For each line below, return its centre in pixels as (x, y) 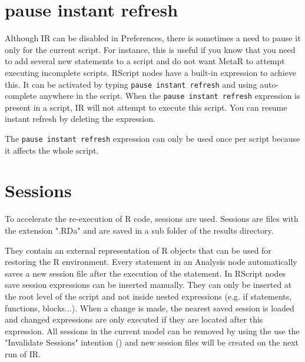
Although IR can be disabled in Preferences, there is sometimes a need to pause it (153, 38)
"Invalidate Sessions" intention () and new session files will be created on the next (152, 342)
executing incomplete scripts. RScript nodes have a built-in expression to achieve (150, 72)
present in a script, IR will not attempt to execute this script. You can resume (146, 107)
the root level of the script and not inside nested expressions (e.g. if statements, (148, 296)
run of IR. (23, 353)
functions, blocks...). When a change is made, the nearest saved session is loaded (150, 308)
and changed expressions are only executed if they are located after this (134, 319)
